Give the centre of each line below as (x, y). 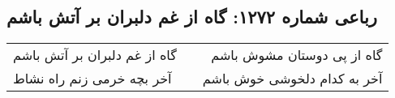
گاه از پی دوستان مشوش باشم (297, 55)
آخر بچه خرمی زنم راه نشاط (92, 79)
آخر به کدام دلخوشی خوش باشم (292, 79)
